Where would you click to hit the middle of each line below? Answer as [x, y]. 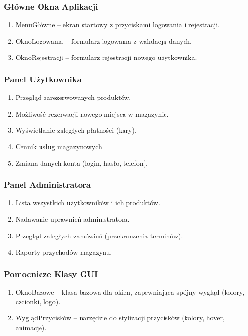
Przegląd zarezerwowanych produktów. [73, 97]
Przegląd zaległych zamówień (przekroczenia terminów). [99, 235]
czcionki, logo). [38, 301]
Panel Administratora [48, 185]
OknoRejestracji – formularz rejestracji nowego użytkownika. [106, 57]
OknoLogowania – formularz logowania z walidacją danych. [103, 41]
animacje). [31, 327]
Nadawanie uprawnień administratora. [72, 219]
